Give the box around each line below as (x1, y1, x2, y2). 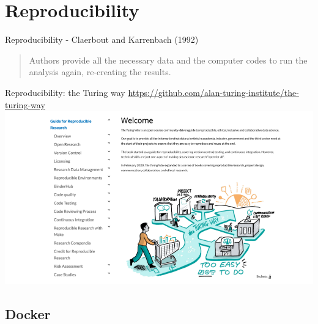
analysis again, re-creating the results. (29, 65, 171, 78)
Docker (5, 304, 51, 323)
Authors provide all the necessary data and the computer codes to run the (29, 53, 308, 66)
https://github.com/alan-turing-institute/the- (128, 86, 299, 98)
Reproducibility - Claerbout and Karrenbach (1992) (5, 33, 199, 46)
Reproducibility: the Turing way (5, 86, 125, 98)
